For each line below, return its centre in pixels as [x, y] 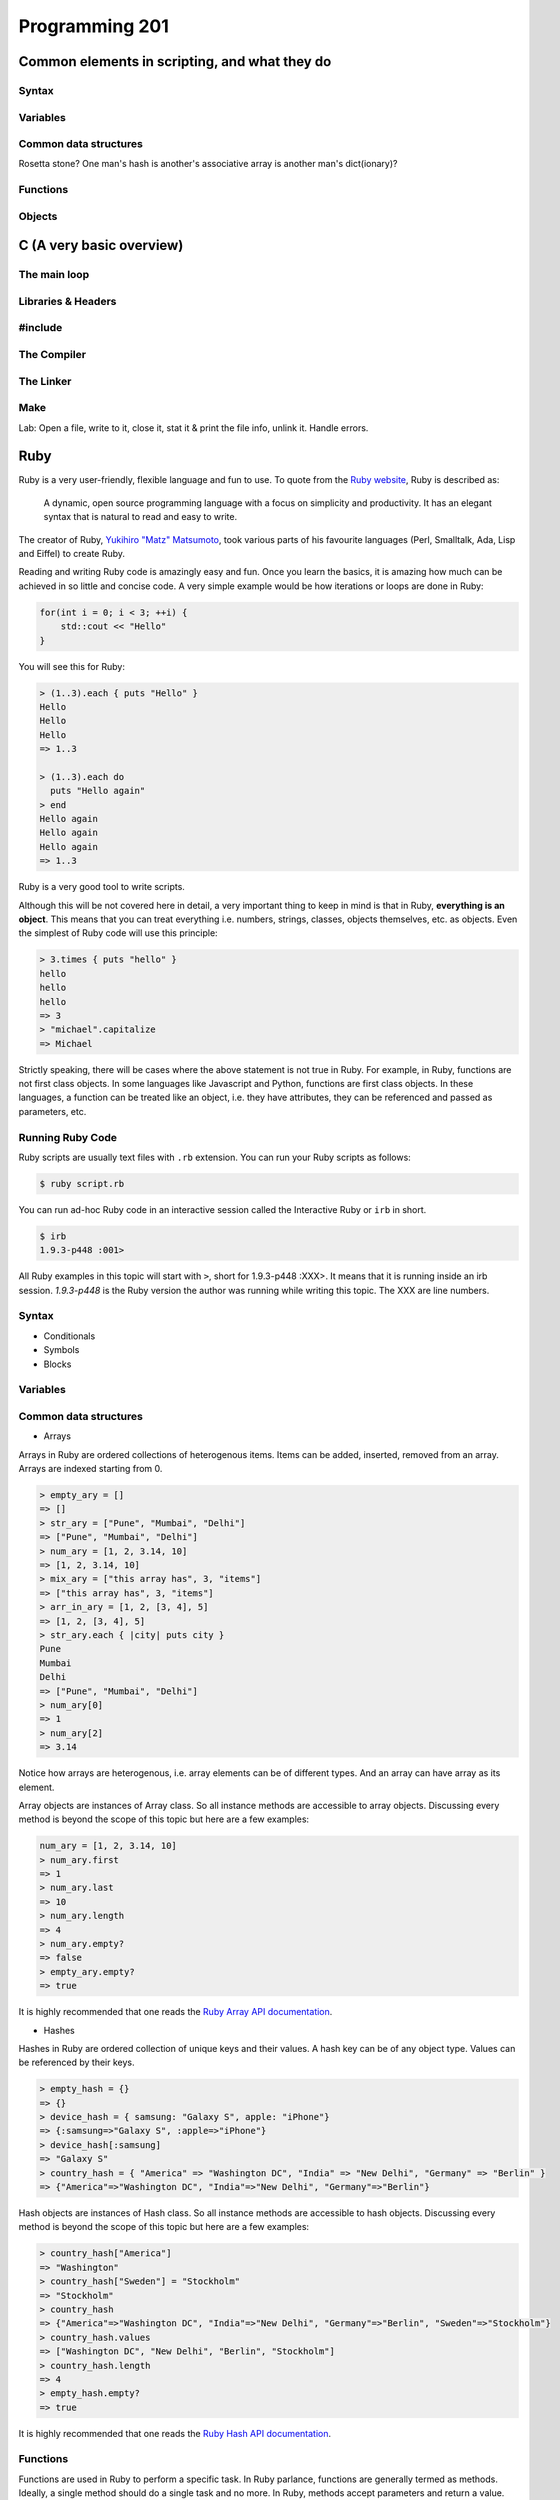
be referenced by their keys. [76, 2062]
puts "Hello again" [98, 791]
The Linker [45, 381]
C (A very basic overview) [101, 245]
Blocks [57, 1364]
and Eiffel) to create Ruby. [71, 553]
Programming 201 [94, 26]
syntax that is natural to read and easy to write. [140, 517]
